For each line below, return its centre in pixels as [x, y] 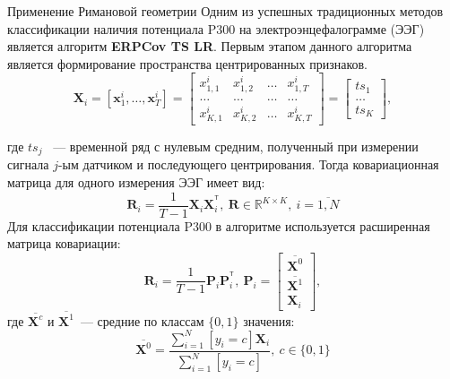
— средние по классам [142, 320]
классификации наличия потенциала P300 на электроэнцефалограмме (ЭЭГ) [216, 28]
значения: [269, 320]
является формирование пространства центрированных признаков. [187, 63]
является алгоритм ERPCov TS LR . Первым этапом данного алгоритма [210, 46]
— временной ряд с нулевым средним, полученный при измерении [236, 146]
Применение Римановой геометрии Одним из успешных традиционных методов [225, 11]
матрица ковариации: [64, 243]
